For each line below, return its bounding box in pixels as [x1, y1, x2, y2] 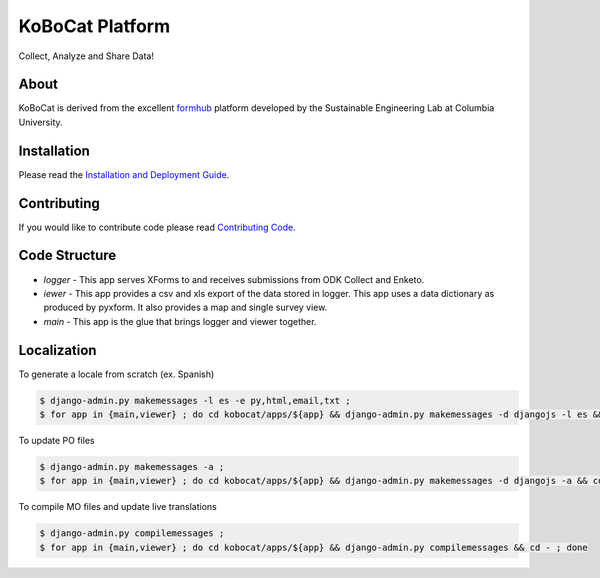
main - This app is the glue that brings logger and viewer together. [43, 315, 317, 327]
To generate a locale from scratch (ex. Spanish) [18, 368, 215, 380]
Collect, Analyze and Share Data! [18, 50, 155, 62]
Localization [18, 341, 97, 359]
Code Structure [18, 247, 117, 264]
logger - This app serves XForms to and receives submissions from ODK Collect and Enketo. [43, 273, 425, 285]
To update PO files [18, 435, 95, 446]
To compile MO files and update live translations [18, 501, 217, 513]
